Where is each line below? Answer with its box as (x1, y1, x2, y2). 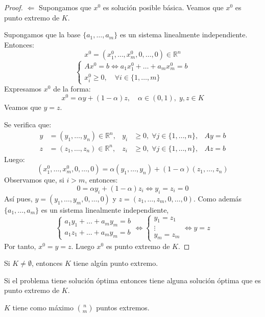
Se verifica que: (4, 119, 52, 129)
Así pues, (4, 193, 33, 203)
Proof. (4, 2, 23, 12)
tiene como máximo (12, 302, 74, 312)
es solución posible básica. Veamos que (103, 2, 224, 12)
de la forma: (53, 83, 91, 94)
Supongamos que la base (4, 29, 81, 40)
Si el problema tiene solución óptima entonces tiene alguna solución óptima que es (4, 275, 261, 285)
